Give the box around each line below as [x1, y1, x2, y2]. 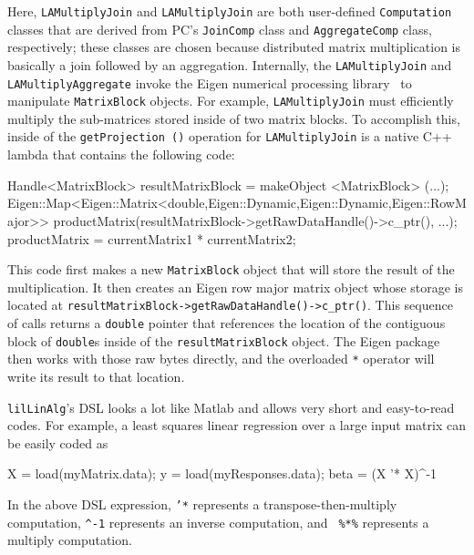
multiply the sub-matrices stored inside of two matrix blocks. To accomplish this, [7, 108, 460, 128]
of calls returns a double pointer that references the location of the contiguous [7, 313, 446, 332]
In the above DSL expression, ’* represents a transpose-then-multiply [7, 495, 397, 513]
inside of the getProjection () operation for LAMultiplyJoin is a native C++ [7, 127, 452, 146]
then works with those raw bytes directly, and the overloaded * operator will [7, 349, 435, 368]
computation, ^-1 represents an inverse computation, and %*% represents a [7, 512, 429, 531]
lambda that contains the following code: [7, 145, 235, 164]
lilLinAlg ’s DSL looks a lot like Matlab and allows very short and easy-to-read [7, 397, 455, 416]
